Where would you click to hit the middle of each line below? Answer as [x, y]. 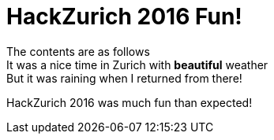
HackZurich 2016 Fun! [124, 17]
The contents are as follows [78, 51]
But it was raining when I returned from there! [124, 78]
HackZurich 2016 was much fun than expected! [129, 102]
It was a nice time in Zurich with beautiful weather [137, 64]
